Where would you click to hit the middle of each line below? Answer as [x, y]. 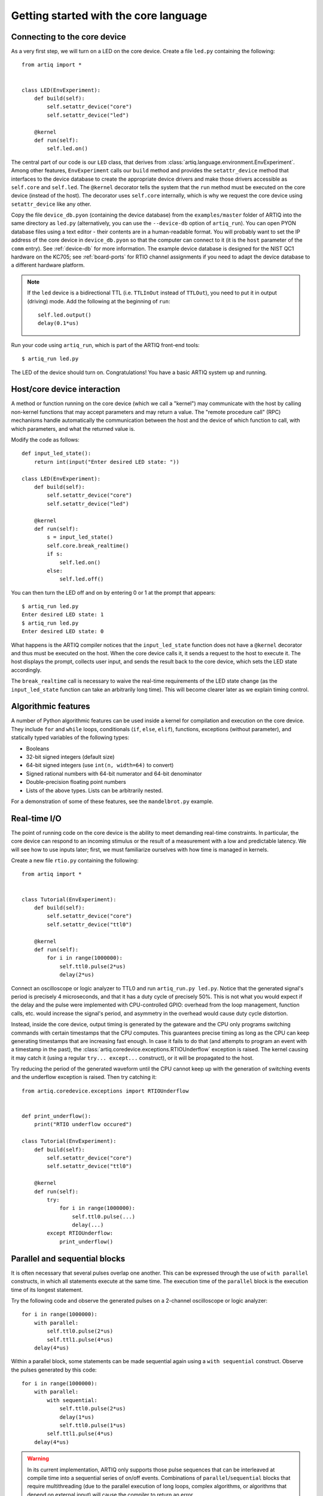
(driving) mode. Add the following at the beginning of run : [99, 301]
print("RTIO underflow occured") [83, 1124]
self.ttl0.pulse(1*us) [93, 1425]
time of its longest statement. [47, 1290]
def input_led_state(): [57, 454]
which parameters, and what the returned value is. [73, 428]
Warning [38, 1459]
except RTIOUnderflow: [80, 1233]
